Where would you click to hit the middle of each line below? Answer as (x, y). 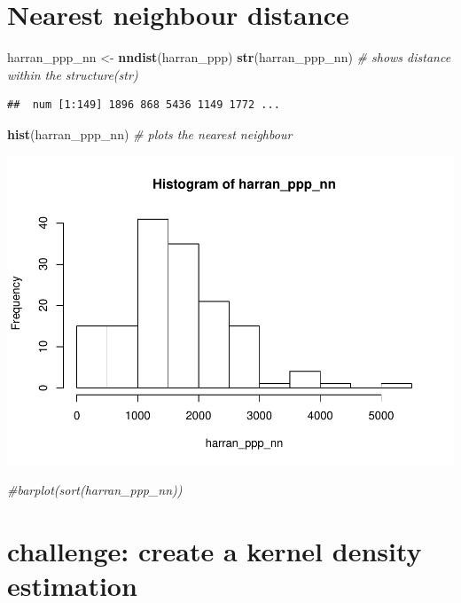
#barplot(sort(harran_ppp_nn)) (95, 490)
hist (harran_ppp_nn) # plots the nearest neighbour (150, 133)
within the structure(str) (73, 74)
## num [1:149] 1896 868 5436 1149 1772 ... (144, 105)
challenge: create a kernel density (215, 550)
